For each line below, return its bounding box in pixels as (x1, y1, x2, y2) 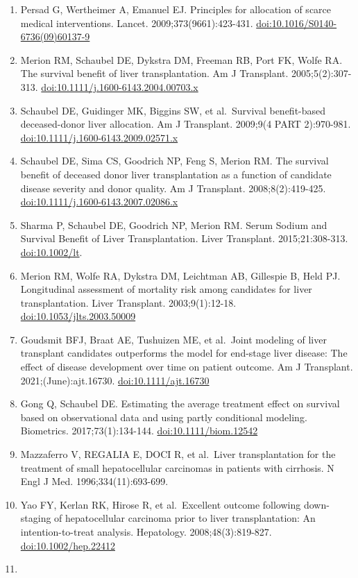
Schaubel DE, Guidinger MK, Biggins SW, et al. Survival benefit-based (20, 103, 326, 117)
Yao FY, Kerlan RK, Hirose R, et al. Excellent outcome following (20, 497, 301, 511)
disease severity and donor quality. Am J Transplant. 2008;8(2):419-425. (20, 180, 326, 195)
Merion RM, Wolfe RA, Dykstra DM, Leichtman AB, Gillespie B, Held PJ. (20, 268, 341, 282)
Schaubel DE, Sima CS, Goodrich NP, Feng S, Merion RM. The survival (20, 153, 329, 168)
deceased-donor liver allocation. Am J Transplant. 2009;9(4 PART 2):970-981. (20, 117, 351, 131)
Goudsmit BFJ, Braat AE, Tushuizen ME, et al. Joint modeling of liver (20, 332, 327, 346)
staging (20, 511, 51, 525)
